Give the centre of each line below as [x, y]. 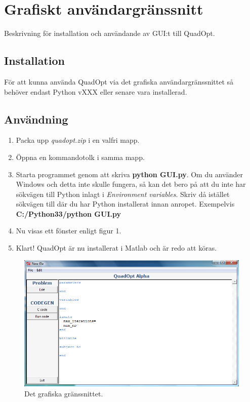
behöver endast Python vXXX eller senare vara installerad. [96, 91]
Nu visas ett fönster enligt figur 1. [69, 231]
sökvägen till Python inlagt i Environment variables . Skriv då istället [123, 194]
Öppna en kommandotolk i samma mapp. [80, 157]
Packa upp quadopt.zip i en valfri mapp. [78, 140]
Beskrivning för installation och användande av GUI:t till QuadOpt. [110, 33]
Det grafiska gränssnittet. [64, 393]
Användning [36, 119]
